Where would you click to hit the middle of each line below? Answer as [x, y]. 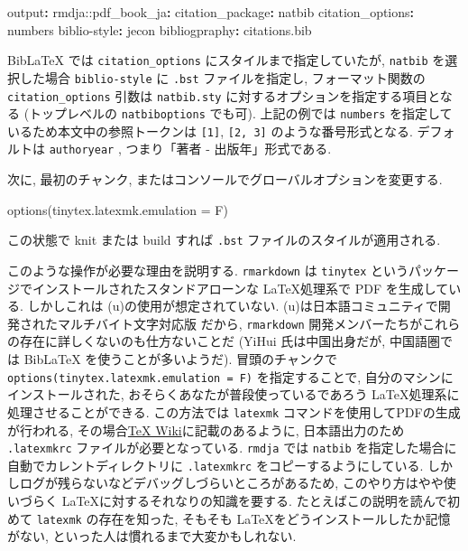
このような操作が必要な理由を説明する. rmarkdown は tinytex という [208, 270]
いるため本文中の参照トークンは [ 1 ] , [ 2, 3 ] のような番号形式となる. [210, 131]
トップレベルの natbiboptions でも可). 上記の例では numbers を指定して [241, 113]
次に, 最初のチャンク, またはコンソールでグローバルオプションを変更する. [225, 179]
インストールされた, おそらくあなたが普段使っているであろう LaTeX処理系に [234, 394]
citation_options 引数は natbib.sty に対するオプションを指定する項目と [224, 95]
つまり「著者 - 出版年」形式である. [229, 149]
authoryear [82, 150]
